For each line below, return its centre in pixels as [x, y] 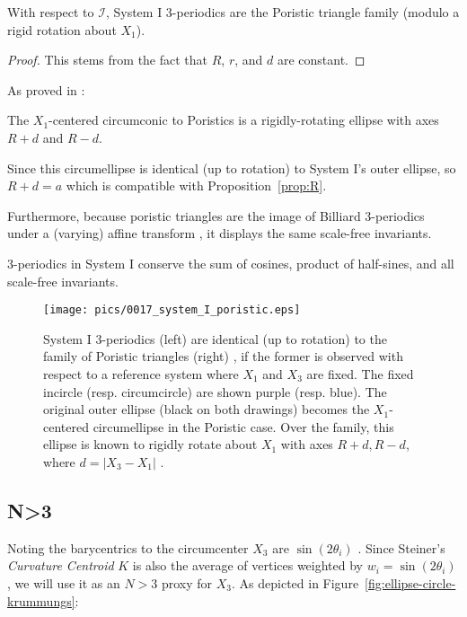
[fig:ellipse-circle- [410, 582]
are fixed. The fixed [360, 373]
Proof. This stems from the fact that [108, 60]
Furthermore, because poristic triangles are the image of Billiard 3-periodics [216, 215]
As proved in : [46, 89]
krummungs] [41, 600]
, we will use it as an [64, 582]
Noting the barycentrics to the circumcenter [128, 547]
